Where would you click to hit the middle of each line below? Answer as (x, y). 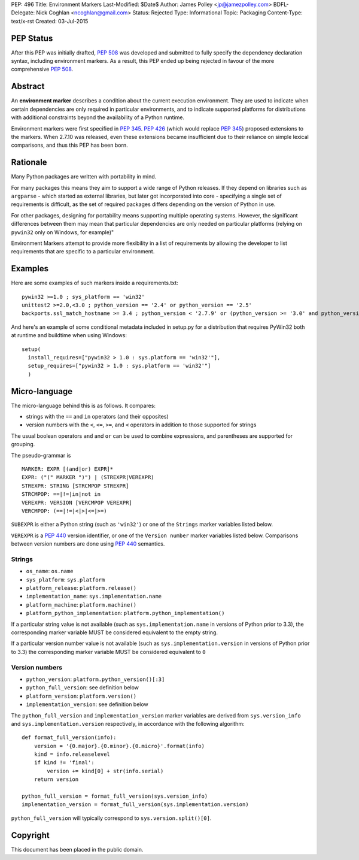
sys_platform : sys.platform (66, 579)
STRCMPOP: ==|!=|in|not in (61, 494)
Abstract (28, 87)
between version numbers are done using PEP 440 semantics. (88, 544)
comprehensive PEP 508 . (42, 69)
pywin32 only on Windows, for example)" (63, 232)
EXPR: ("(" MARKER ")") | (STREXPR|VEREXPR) (88, 477)
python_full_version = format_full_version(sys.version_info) (115, 796)
